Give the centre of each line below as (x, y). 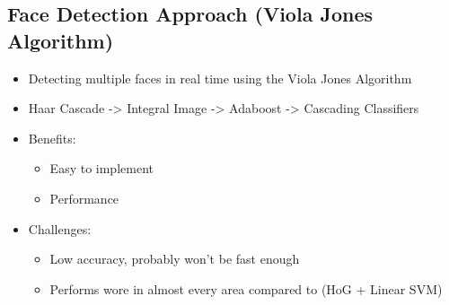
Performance (84, 198)
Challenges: (60, 228)
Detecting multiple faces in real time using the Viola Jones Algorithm (220, 78)
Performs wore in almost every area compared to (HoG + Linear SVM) (246, 288)
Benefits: (52, 138)
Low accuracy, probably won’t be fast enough (175, 259)
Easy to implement (101, 168)
